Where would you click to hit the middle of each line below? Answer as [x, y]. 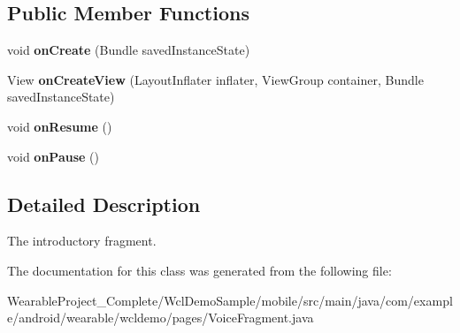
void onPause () [53, 156]
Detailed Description [104, 204]
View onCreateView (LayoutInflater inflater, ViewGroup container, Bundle [215, 79]
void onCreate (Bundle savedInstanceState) [129, 50]
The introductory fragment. [82, 241]
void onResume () [60, 126]
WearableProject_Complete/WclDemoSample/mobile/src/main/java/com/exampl [230, 300]
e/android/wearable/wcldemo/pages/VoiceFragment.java [161, 318]
